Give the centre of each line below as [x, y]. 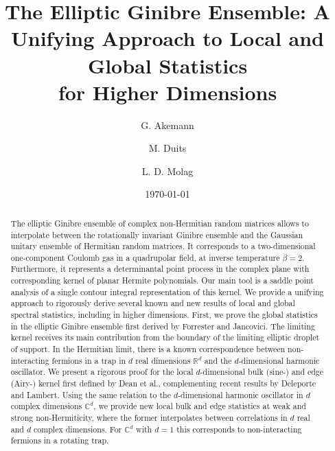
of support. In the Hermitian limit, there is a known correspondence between [148, 349]
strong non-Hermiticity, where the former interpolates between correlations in [149, 418]
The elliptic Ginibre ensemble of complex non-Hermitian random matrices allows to [160, 223]
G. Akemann [167, 125]
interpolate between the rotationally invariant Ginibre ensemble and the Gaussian [157, 234]
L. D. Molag [167, 171]
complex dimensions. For [78, 429]
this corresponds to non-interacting [239, 429]
